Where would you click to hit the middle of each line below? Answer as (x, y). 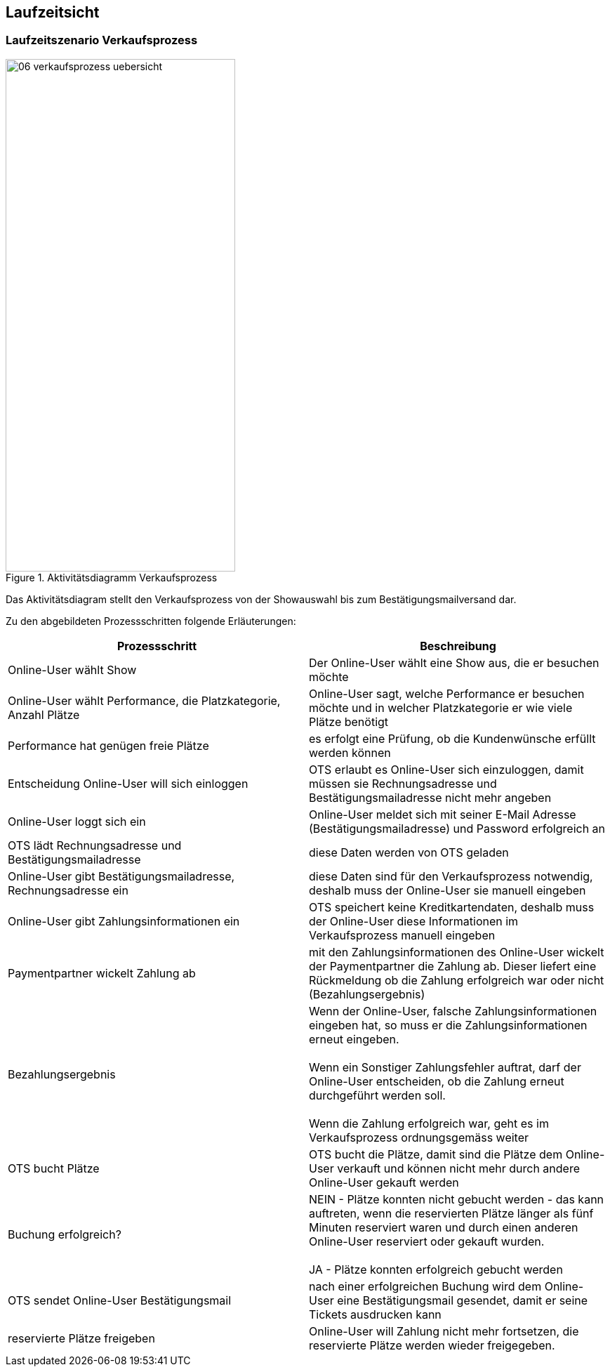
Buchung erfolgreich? (65, 1234)
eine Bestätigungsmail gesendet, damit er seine (463, 1300)
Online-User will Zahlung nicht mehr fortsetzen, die (444, 1331)
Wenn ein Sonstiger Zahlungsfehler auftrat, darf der (445, 1067)
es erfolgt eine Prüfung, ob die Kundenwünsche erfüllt (452, 738)
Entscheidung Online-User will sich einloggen (128, 783)
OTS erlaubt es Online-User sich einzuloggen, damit (446, 769)
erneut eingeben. (354, 1039)
